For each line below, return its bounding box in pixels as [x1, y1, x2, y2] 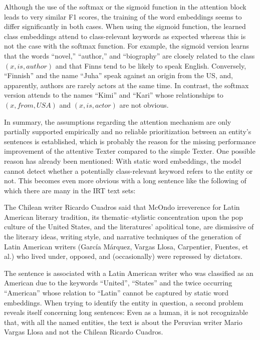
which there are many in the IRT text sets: [4, 185, 136, 195]
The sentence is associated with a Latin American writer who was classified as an [4, 267, 253, 278]
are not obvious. [119, 99, 169, 110]
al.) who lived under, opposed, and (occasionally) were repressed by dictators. [4, 251, 242, 261]
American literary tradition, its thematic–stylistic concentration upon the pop [4, 211, 243, 222]
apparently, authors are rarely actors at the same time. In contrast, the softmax [4, 80, 249, 90]
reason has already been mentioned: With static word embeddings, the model [4, 155, 241, 166]
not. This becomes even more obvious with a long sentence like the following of [4, 175, 246, 186]
